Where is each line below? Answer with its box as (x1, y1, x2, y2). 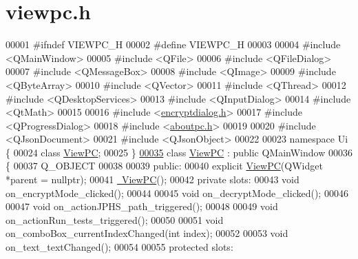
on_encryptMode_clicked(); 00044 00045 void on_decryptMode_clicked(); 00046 (6, 185, 348, 200)
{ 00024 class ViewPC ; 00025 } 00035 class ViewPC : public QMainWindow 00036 (6, 145, 352, 159)
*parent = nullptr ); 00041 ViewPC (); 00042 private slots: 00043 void (6, 172, 299, 187)
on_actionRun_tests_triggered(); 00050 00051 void (6, 212, 224, 227)
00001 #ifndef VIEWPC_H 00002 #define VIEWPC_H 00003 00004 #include (6, 37, 341, 52)
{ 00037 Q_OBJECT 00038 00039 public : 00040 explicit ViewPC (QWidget (6, 158, 323, 173)
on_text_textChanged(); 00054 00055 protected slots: (6, 240, 233, 254)
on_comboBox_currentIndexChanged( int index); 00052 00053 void (6, 226, 288, 240)
